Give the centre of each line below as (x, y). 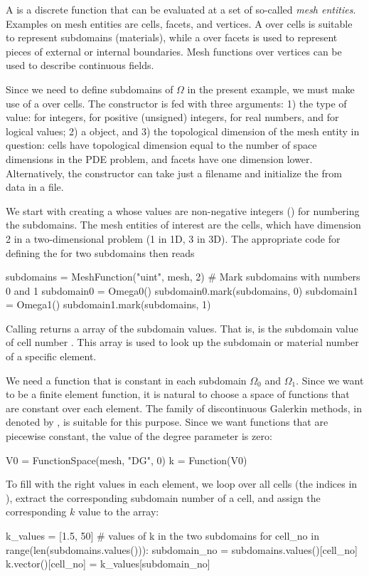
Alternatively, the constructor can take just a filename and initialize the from (174, 173)
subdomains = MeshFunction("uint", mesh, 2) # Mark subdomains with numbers (183, 277)
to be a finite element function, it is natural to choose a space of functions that (178, 394)
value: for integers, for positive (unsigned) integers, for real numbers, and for (172, 117)
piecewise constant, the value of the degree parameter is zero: (139, 436)
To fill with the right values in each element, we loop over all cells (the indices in (182, 484)
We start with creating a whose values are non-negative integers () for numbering (183, 210)
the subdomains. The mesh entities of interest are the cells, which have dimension (183, 225)
